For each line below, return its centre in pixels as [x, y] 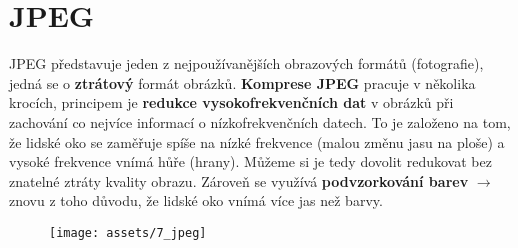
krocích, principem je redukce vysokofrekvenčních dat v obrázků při [231, 102]
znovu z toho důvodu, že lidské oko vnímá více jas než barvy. [196, 200]
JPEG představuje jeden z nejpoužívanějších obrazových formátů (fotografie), [246, 63]
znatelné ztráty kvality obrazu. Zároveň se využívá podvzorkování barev [239, 180]
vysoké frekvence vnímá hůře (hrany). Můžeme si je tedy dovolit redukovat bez [250, 161]
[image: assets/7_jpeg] [128, 232]
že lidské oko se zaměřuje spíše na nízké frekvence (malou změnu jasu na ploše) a [257, 141]
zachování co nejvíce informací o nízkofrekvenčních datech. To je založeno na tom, [260, 121]
